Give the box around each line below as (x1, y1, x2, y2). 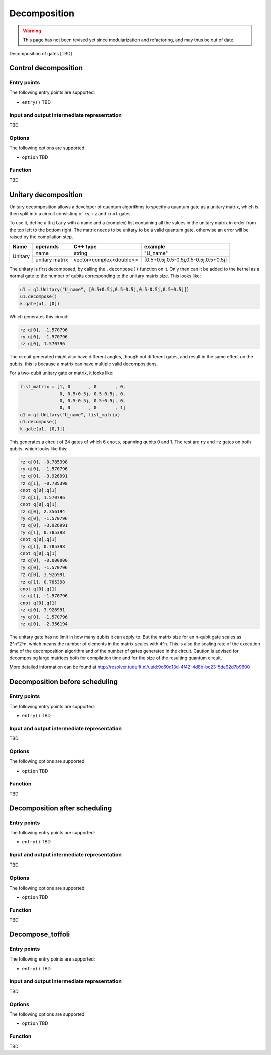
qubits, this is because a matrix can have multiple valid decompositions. (9, 361, 158, 367)
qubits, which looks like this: (9, 445, 68, 452)
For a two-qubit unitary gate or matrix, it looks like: (9, 370, 114, 376)
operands (35, 243, 59, 250)
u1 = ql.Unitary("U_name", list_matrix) (20, 412, 120, 417)
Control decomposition (9, 64, 83, 72)
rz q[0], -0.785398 (20, 459, 68, 465)
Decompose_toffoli (9, 930, 70, 938)
